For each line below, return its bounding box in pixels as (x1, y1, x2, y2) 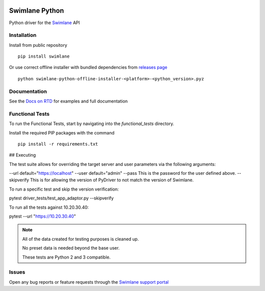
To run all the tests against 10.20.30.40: (9, 204, 89, 210)
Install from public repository (9, 42, 67, 48)
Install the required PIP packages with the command (9, 129, 115, 135)
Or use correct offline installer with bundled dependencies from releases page (9, 65, 168, 70)
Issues (9, 269, 26, 276)
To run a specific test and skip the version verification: (9, 186, 119, 192)
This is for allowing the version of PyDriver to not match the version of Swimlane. (30, 177, 194, 183)
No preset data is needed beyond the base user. (22, 245, 120, 251)
